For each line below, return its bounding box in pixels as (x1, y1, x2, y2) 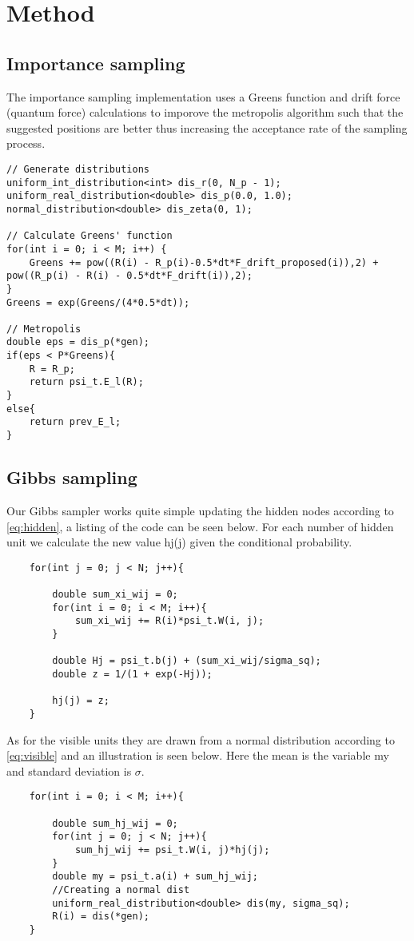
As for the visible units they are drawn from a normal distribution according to (6, 731, 395, 748)
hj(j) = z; (52, 695, 109, 707)
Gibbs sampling (6, 465, 137, 490)
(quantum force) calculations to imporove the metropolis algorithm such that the (6, 104, 404, 121)
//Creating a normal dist (52, 883, 190, 895)
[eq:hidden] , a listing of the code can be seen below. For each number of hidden (6, 518, 394, 534)
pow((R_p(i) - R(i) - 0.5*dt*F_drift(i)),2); (6, 270, 253, 282)
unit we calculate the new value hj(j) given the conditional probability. (6, 534, 352, 550)
